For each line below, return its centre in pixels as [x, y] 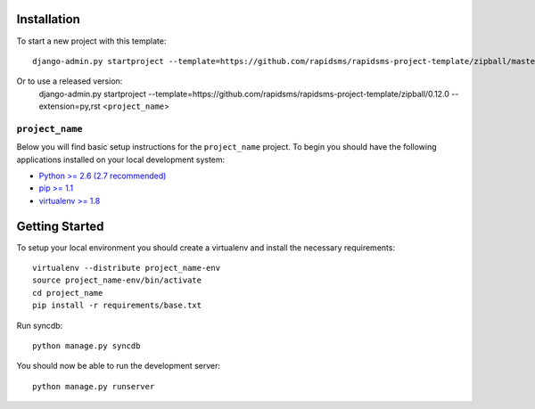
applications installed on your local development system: [121, 160]
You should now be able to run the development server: [119, 366]
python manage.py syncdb [86, 346]
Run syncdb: [40, 325]
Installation [48, 19]
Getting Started [60, 226]
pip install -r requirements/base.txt [117, 306]
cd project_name [68, 293]
